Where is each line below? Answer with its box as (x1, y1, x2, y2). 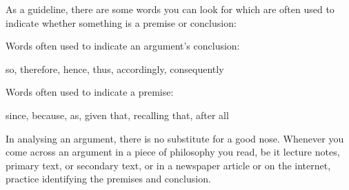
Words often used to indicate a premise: (6, 85, 174, 99)
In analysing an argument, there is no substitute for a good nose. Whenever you (6, 131, 344, 145)
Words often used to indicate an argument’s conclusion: (6, 39, 240, 53)
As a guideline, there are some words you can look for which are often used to (6, 2, 335, 16)
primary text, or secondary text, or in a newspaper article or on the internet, (6, 158, 331, 172)
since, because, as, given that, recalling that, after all (6, 107, 229, 122)
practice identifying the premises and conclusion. (6, 171, 211, 186)
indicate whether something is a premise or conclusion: (6, 15, 237, 30)
